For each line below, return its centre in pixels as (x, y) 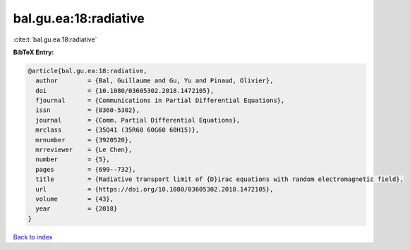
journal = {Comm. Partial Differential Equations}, (138, 120)
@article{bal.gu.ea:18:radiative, (88, 71)
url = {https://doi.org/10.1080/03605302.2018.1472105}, (155, 189)
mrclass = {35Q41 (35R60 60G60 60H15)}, (117, 130)
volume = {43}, (75, 199)
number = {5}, (73, 160)
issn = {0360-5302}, (88, 110)
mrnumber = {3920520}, (84, 140)
